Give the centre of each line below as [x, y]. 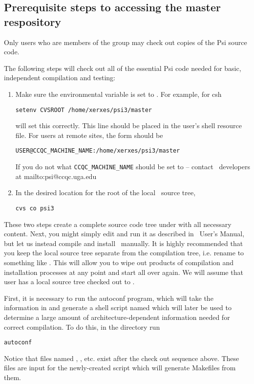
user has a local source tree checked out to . [69, 282]
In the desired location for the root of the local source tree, [106, 192]
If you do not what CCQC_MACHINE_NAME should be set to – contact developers [133, 167]
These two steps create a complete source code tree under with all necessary [118, 224]
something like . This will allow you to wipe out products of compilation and [119, 262]
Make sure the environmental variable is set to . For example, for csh [118, 94]
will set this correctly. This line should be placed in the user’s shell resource [128, 125]
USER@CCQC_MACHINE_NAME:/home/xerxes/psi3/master [98, 151]
